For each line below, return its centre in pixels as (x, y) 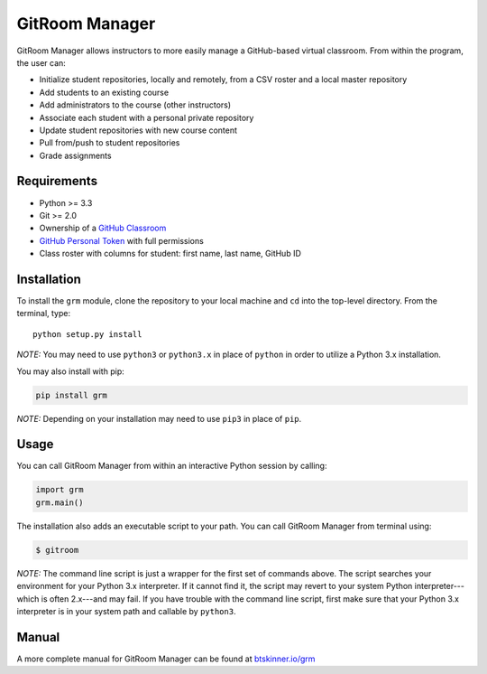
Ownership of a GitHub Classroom (103, 228)
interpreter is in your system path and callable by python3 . (126, 611)
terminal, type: (44, 314)
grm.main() (60, 502)
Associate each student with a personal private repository (147, 117)
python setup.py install (87, 334)
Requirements (57, 181)
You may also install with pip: (71, 371)
